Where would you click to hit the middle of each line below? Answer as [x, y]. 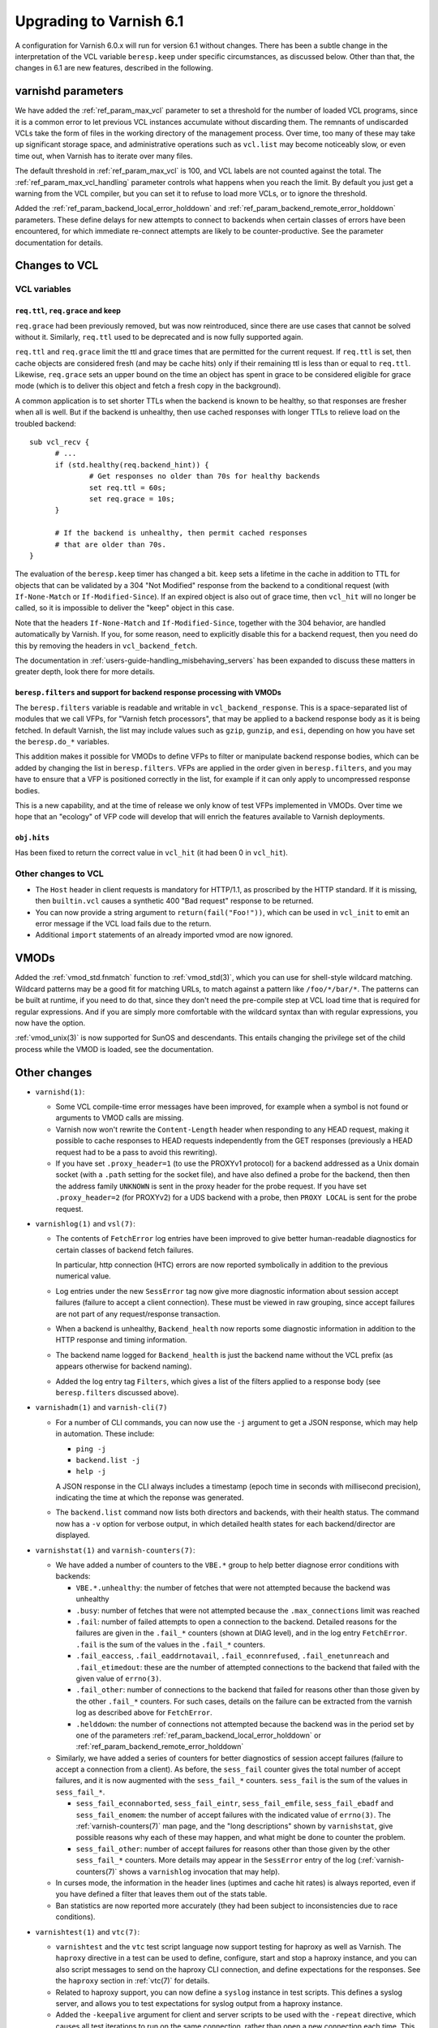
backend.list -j [108, 1460]
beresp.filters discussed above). [117, 1392]
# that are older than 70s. [110, 544]
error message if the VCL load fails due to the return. [123, 924]
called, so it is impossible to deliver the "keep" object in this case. [125, 608]
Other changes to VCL [60, 874]
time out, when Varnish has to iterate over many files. [104, 156]
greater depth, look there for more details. [85, 672]
